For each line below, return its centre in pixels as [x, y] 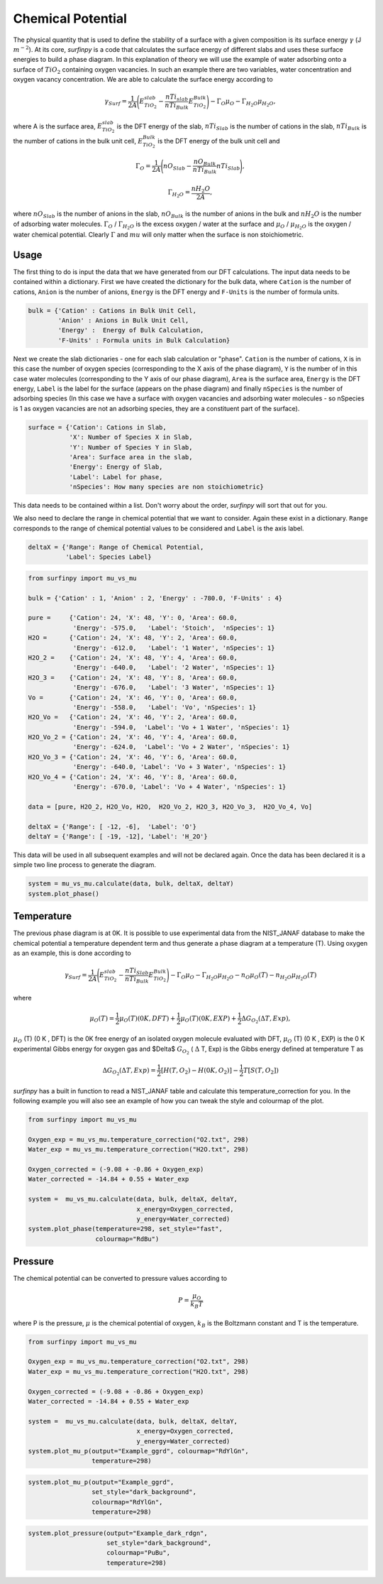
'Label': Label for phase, [116, 477]
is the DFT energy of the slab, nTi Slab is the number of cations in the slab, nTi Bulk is [242, 127]
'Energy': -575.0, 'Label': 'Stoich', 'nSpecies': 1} [174, 628]
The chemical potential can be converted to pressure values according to [120, 1279]
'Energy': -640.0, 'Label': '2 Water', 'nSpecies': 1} [174, 668]
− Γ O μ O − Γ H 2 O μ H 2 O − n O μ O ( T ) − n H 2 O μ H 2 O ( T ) [244, 977]
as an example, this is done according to [72, 953]
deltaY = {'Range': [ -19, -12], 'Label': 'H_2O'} [118, 836]
